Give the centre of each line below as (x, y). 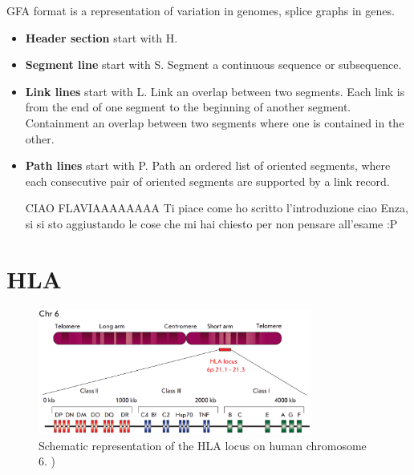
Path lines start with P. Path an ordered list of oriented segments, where (208, 165)
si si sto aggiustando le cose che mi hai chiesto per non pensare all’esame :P (211, 223)
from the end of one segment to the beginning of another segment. (188, 107)
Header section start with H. (101, 37)
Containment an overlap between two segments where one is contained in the (215, 122)
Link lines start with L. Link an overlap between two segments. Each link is (215, 91)
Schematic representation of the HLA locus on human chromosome (203, 445)
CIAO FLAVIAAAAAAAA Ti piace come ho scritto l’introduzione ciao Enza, (217, 208)
